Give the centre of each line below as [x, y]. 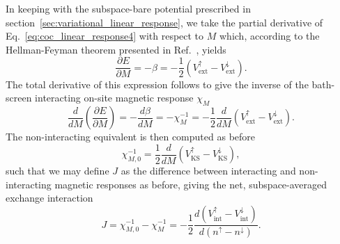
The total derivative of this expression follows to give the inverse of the [157, 84]
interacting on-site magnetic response [114, 98]
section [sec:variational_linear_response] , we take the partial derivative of [164, 22]
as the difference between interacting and [208, 171]
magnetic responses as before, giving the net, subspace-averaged [191, 184]
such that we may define [57, 171]
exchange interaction [49, 198]
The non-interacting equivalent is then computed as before [131, 137]
